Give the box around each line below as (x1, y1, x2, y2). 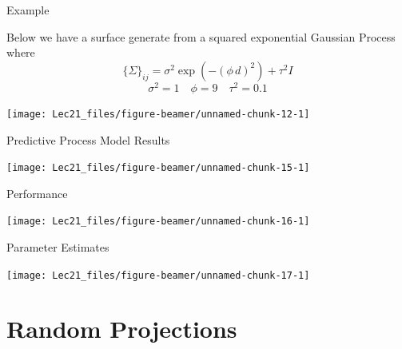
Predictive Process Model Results (6, 131, 170, 148)
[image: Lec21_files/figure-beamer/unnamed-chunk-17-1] (6, 269, 310, 281)
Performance (6, 184, 68, 201)
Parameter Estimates (6, 239, 109, 256)
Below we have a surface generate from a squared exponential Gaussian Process (6, 28, 396, 45)
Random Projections (6, 312, 237, 345)
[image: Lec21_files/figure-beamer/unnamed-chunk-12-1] (6, 108, 310, 120)
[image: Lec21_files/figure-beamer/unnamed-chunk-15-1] (6, 162, 310, 174)
